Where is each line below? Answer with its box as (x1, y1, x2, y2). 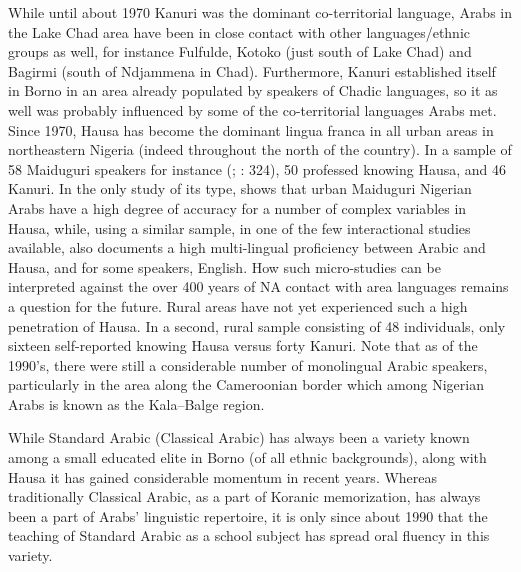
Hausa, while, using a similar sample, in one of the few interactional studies (8, 217, 471, 238)
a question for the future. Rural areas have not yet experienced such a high (8, 295, 468, 316)
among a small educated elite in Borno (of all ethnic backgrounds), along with (8, 447, 487, 468)
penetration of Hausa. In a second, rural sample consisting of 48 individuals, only (8, 315, 506, 336)
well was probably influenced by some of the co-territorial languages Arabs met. (8, 99, 497, 120)
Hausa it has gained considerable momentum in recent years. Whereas (8, 466, 438, 487)
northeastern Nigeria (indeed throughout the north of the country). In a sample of (8, 139, 512, 160)
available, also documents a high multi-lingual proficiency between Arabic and (8, 237, 486, 258)
